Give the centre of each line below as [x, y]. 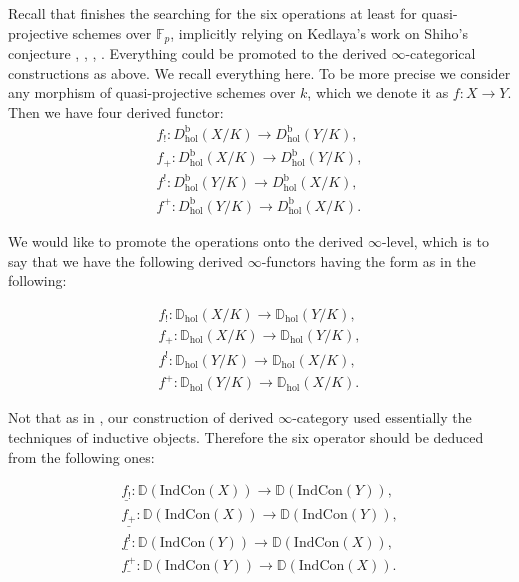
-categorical [440, 53]
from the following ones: [81, 456]
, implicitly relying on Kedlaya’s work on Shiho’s [319, 32]
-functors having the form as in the [368, 260]
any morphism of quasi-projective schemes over [152, 92]
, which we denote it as [378, 92]
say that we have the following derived [125, 260]
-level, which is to [435, 241]
